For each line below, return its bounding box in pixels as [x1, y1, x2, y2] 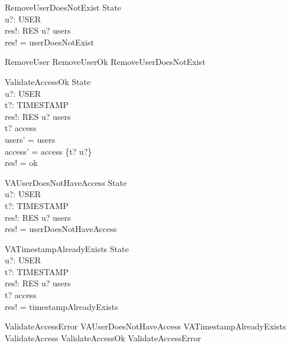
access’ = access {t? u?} [5, 145, 92, 157]
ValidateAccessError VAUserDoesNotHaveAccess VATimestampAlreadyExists [5, 320, 286, 332]
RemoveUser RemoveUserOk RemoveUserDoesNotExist [5, 56, 206, 68]
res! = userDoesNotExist [5, 35, 94, 48]
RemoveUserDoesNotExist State [5, 1, 121, 13]
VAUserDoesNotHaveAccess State [5, 176, 127, 188]
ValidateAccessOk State [5, 75, 91, 87]
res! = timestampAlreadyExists [5, 300, 118, 312]
